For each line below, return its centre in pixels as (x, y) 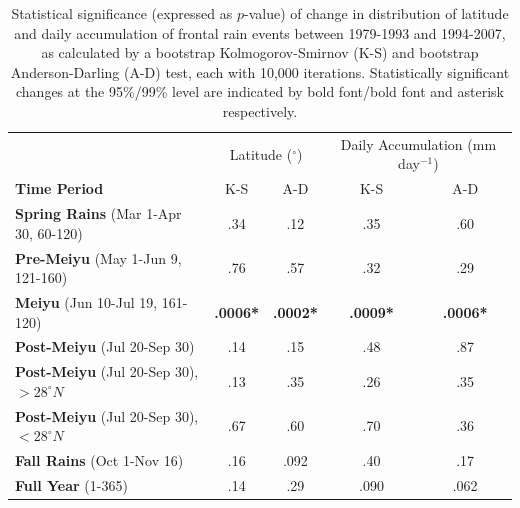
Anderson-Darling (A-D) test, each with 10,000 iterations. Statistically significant (260, 71)
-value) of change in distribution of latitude (376, 13)
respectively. (260, 110)
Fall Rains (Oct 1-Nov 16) (99, 460)
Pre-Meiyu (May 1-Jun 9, (98, 257)
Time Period (59, 188)
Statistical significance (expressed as (122, 13)
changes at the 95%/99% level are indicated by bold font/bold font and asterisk (260, 91)
